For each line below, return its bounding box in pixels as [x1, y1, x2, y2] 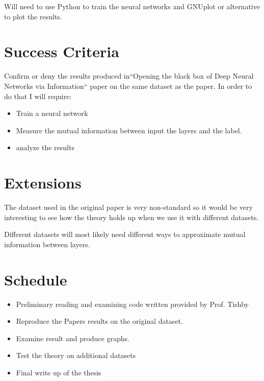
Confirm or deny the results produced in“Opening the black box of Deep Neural [4, 70, 254, 81]
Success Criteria [4, 41, 119, 62]
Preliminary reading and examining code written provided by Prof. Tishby [16, 298, 249, 309]
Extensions [4, 172, 82, 193]
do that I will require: [4, 90, 72, 101]
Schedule [4, 269, 67, 290]
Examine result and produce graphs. [16, 332, 129, 343]
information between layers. [4, 239, 90, 249]
